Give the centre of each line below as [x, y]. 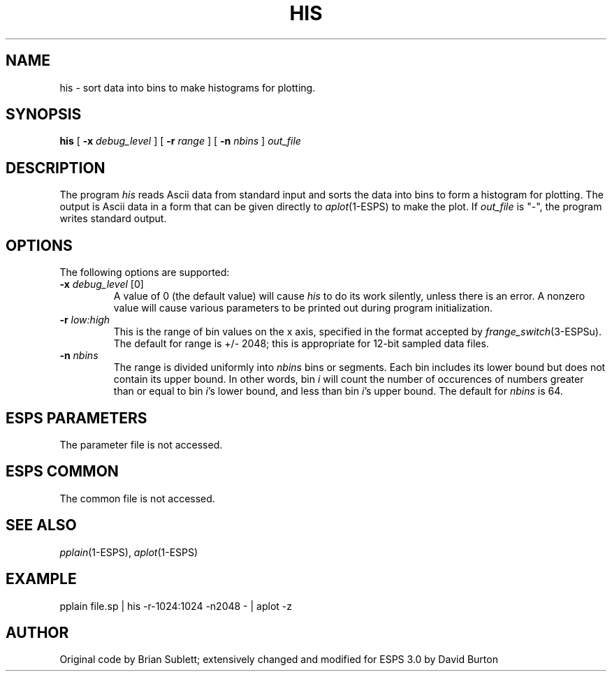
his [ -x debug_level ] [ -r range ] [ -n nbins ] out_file [180, 141]
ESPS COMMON [62, 472]
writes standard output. [113, 219]
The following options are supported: [145, 272]
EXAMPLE [41, 579]
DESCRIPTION [56, 168]
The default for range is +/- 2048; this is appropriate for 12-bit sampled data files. [301, 344]
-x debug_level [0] [102, 284]
